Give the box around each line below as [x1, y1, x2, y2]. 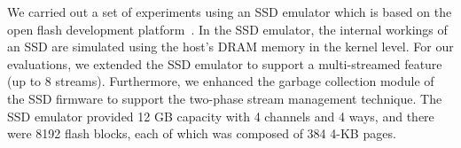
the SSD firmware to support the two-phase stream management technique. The [7, 89, 442, 107]
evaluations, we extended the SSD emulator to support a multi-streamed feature [7, 54, 442, 73]
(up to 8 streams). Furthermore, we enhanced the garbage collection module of [7, 72, 434, 90]
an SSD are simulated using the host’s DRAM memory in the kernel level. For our [7, 37, 454, 56]
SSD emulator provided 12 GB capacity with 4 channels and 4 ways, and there [7, 106, 434, 125]
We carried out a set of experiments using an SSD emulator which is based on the [7, 3, 452, 20]
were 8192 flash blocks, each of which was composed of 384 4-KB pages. [7, 124, 396, 143]
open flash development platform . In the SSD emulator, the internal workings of [7, 19, 448, 38]
